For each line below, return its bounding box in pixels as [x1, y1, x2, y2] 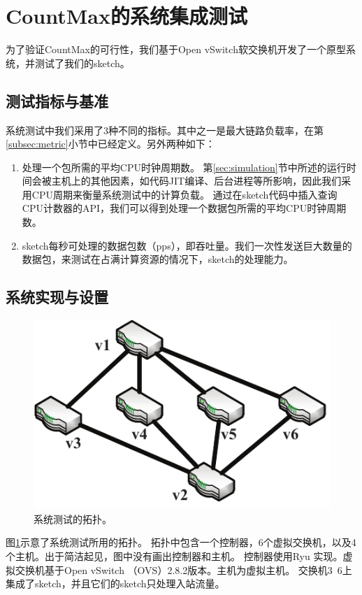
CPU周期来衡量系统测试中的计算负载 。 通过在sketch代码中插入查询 [31, 187, 338, 201]
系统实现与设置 [6, 286, 108, 308]
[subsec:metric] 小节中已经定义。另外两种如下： [6, 136, 215, 151]
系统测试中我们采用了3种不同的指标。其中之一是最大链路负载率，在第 [6, 122, 324, 137]
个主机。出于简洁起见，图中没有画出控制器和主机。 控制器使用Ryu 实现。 [6, 548, 343, 563]
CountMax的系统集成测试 [6, 1, 247, 30]
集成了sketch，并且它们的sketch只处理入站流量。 [6, 576, 225, 591]
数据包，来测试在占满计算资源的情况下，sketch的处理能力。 [22, 252, 294, 266]
